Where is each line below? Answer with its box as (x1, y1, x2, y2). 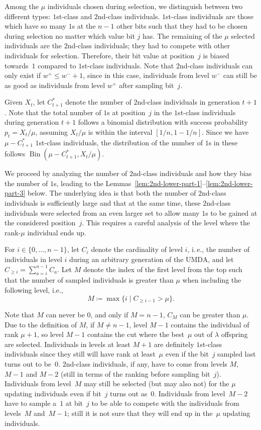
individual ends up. (27, 227, 86, 237)
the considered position (5, 217, 76, 228)
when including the (182, 275, 241, 285)
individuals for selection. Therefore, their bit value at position (5, 50, 195, 60)
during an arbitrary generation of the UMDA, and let (69, 253, 234, 264)
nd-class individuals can (179, 60, 253, 70)
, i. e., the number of (187, 244, 250, 254)
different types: (5, 11, 51, 21)
